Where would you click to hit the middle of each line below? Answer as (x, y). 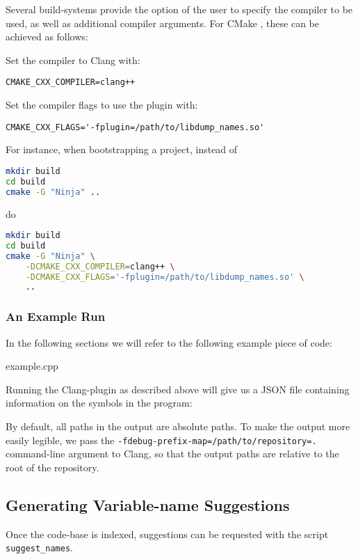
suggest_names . (39, 548)
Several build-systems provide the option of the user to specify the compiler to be (179, 9)
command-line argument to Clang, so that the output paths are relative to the (172, 454)
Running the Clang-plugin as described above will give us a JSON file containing (178, 389)
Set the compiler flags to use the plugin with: (102, 105)
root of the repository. (52, 467)
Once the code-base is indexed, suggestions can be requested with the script (167, 534)
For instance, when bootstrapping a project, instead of (122, 149)
